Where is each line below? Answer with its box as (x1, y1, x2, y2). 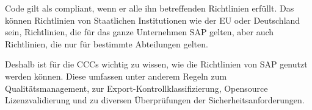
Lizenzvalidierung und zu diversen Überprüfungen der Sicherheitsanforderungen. (5, 94, 305, 106)
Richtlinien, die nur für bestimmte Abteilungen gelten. (5, 37, 208, 50)
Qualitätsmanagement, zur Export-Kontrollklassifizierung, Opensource (5, 81, 268, 94)
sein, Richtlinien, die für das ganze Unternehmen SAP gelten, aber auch (5, 26, 274, 38)
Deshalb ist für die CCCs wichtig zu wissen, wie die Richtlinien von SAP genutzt (5, 58, 308, 70)
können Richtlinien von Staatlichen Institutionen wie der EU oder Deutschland (5, 13, 300, 26)
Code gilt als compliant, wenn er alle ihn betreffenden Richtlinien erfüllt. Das (5, 2, 294, 14)
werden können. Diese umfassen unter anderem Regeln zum (5, 69, 227, 82)
